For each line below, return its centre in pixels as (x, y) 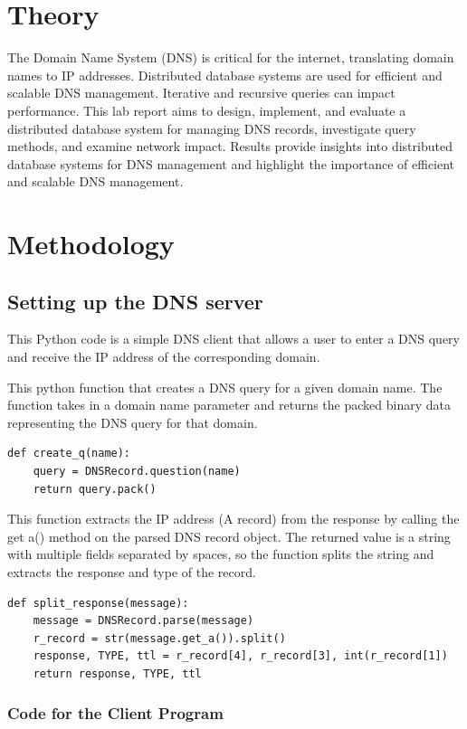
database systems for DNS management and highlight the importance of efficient (231, 163)
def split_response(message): (98, 603)
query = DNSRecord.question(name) (137, 472)
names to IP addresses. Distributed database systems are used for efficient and (225, 75)
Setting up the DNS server (135, 301)
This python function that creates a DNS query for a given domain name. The (225, 387)
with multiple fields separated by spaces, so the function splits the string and (221, 554)
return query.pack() (95, 489)
